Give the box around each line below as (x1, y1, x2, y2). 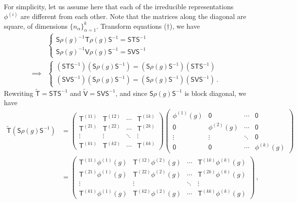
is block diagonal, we (184, 88, 246, 98)
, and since (115, 88, 148, 98)
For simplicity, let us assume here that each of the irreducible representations (4, 1, 234, 11)
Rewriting (4, 88, 34, 98)
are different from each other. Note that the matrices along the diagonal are (20, 11, 246, 21)
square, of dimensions (4, 20, 68, 31)
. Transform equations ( (96, 20, 167, 31)
